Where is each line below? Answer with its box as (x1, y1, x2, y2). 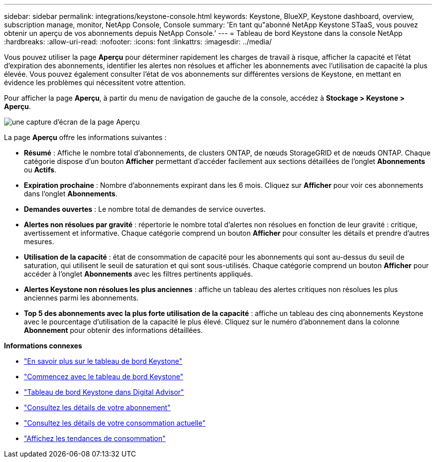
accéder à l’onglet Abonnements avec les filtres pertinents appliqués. (24, 270, 253, 278)
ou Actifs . (24, 165, 57, 174)
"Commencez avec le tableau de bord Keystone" (24, 372, 184, 381)
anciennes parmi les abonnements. (24, 294, 139, 302)
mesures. (24, 237, 54, 246)
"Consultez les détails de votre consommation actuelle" (24, 419, 206, 427)
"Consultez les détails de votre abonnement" (24, 403, 171, 412)
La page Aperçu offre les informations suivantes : (4, 133, 167, 142)
